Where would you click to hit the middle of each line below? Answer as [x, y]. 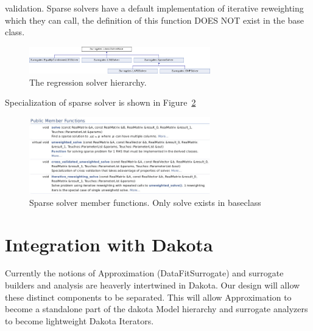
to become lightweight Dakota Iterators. [79, 320]
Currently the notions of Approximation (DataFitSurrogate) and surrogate [144, 273]
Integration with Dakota [109, 244]
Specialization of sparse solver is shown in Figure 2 [100, 102]
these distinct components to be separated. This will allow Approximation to [148, 297]
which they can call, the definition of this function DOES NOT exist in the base [155, 20]
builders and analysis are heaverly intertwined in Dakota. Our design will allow [153, 285]
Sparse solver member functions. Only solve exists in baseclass [145, 202]
